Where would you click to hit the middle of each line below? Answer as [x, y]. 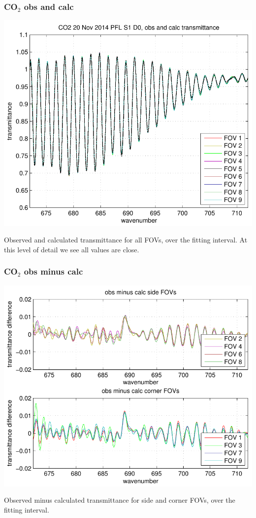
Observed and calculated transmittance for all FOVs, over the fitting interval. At [126, 240]
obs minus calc [53, 271]
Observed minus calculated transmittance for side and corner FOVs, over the [120, 500]
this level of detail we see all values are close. [72, 249]
